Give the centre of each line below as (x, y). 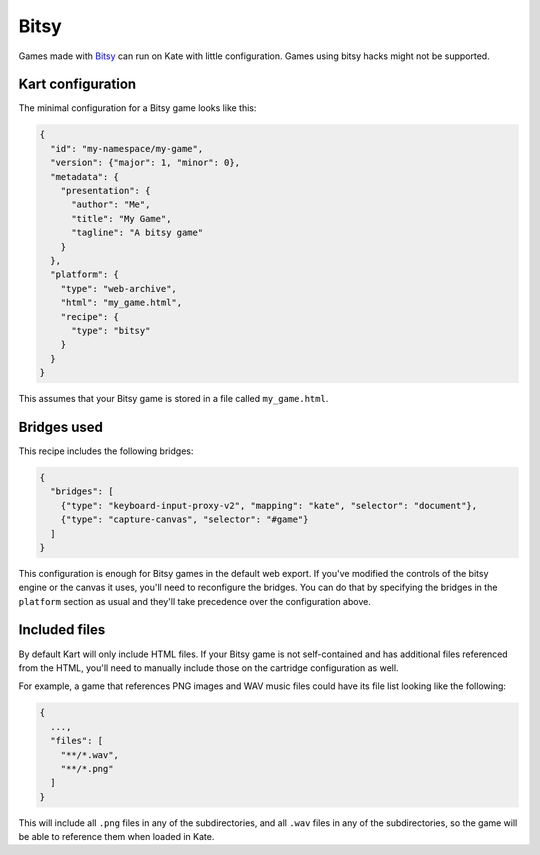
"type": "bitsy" (111, 330)
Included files (62, 630)
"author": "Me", (111, 204)
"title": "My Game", (121, 218)
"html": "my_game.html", (121, 303)
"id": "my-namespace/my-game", (127, 148)
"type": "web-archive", (118, 288)
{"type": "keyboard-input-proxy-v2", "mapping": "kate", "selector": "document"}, (269, 505)
